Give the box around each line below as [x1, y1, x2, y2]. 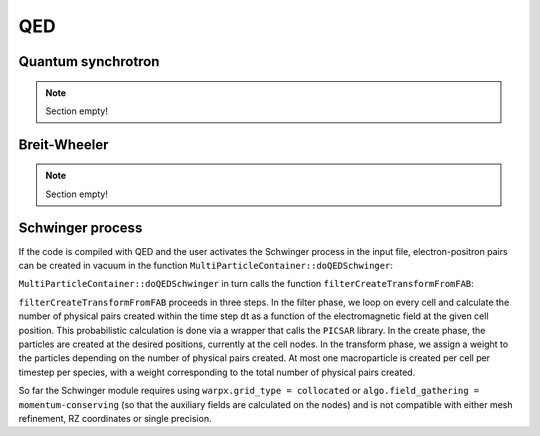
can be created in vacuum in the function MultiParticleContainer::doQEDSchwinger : [18, 260, 394, 272]
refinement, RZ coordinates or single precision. [18, 412, 212, 424]
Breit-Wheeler [18, 136, 109, 153]
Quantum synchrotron [18, 53, 160, 70]
